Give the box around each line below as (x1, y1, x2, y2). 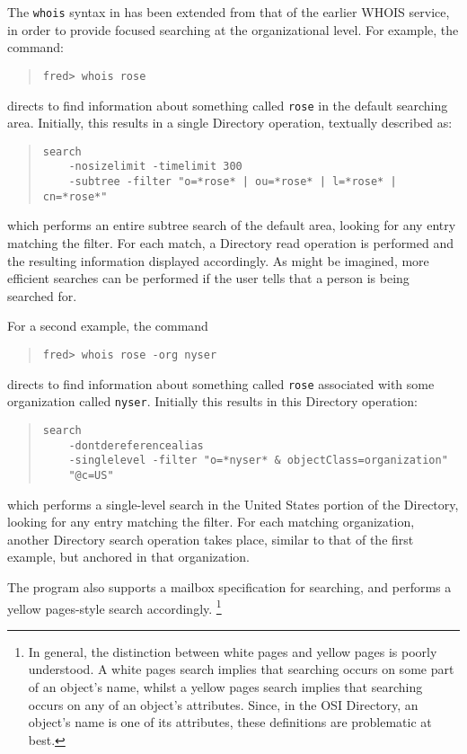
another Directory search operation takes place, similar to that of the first (7, 529, 414, 548)
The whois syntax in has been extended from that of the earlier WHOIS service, (7, 3, 450, 21)
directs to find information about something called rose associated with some (7, 374, 435, 393)
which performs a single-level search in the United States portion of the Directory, (7, 494, 459, 513)
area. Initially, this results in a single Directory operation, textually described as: (7, 113, 453, 132)
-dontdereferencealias (68, 439, 204, 452)
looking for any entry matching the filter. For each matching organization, (7, 512, 415, 531)
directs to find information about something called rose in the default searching (7, 95, 448, 114)
